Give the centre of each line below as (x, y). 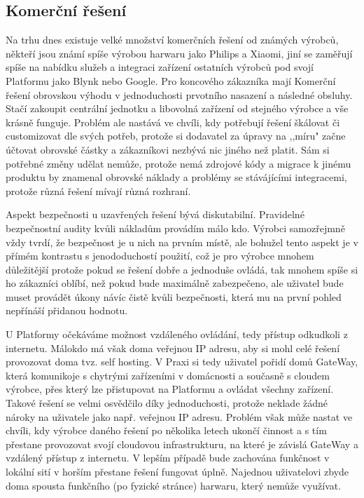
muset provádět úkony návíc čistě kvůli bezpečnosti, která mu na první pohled (174, 296)
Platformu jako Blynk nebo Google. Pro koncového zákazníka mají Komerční (171, 80)
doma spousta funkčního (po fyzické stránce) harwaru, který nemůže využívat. (174, 485)
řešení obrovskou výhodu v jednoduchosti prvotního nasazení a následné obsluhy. (179, 94)
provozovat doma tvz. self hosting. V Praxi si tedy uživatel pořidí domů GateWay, (182, 362)
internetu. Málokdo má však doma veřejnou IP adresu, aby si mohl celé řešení (173, 348)
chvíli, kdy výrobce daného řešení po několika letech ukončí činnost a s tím (166, 430)
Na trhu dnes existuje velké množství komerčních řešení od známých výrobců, (172, 40)
